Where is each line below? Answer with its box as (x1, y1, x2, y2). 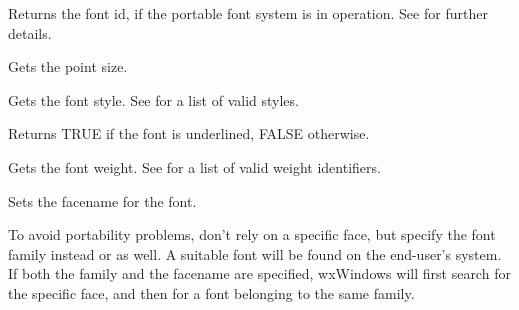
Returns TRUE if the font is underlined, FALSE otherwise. (8, 123, 370, 144)
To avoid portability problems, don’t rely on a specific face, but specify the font (8, 224, 496, 245)
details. (8, 22, 52, 43)
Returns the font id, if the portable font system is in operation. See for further (8, 3, 488, 23)
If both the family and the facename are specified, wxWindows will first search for (8, 263, 511, 284)
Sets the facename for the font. (8, 190, 197, 211)
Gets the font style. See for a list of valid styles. (8, 89, 299, 110)
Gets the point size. (8, 56, 128, 77)
